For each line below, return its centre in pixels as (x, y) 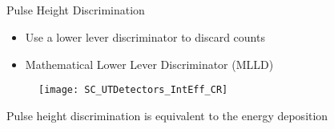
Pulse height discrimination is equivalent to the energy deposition (167, 115)
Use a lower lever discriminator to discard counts (145, 36)
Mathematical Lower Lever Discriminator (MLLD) (149, 64)
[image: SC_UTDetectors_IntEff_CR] (133, 90)
